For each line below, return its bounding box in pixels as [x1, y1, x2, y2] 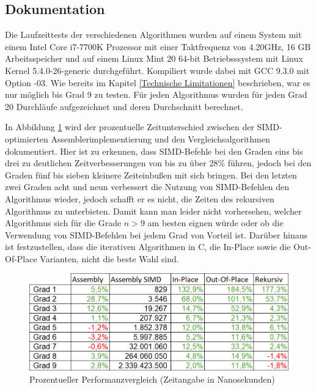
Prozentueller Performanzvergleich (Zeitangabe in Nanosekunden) [29, 372, 275, 385]
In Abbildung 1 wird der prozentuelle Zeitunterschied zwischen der [5, 120, 254, 133]
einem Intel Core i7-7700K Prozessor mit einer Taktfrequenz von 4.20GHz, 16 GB [5, 40, 311, 53]
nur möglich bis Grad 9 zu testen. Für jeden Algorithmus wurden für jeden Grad [5, 88, 307, 101]
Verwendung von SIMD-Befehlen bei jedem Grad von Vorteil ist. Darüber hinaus [5, 228, 307, 241]
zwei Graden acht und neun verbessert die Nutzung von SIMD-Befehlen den [5, 180, 290, 193]
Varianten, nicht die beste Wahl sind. [40, 252, 179, 265]
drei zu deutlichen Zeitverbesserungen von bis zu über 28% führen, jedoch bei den [5, 156, 312, 169]
